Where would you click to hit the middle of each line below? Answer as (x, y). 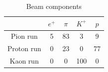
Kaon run (24, 61)
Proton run (24, 48)
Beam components (54, 6)
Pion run (24, 36)
